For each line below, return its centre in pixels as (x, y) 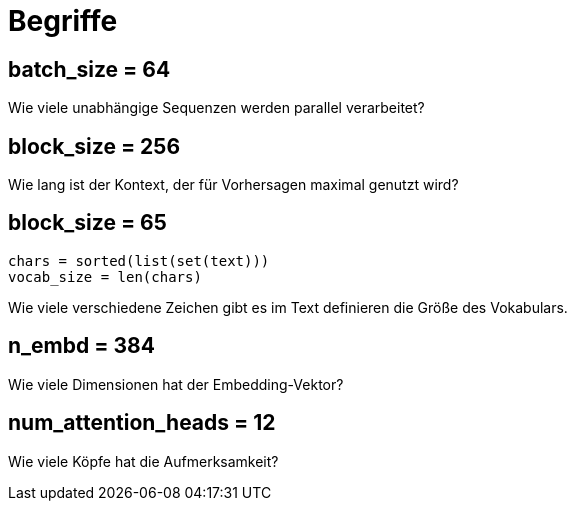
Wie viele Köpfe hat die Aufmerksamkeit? (143, 461)
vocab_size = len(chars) (105, 276)
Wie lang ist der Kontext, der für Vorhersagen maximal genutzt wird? (233, 185)
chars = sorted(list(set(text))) (139, 260)
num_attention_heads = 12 (142, 423)
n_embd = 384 (81, 346)
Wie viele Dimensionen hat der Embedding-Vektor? (176, 384)
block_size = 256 (94, 146)
